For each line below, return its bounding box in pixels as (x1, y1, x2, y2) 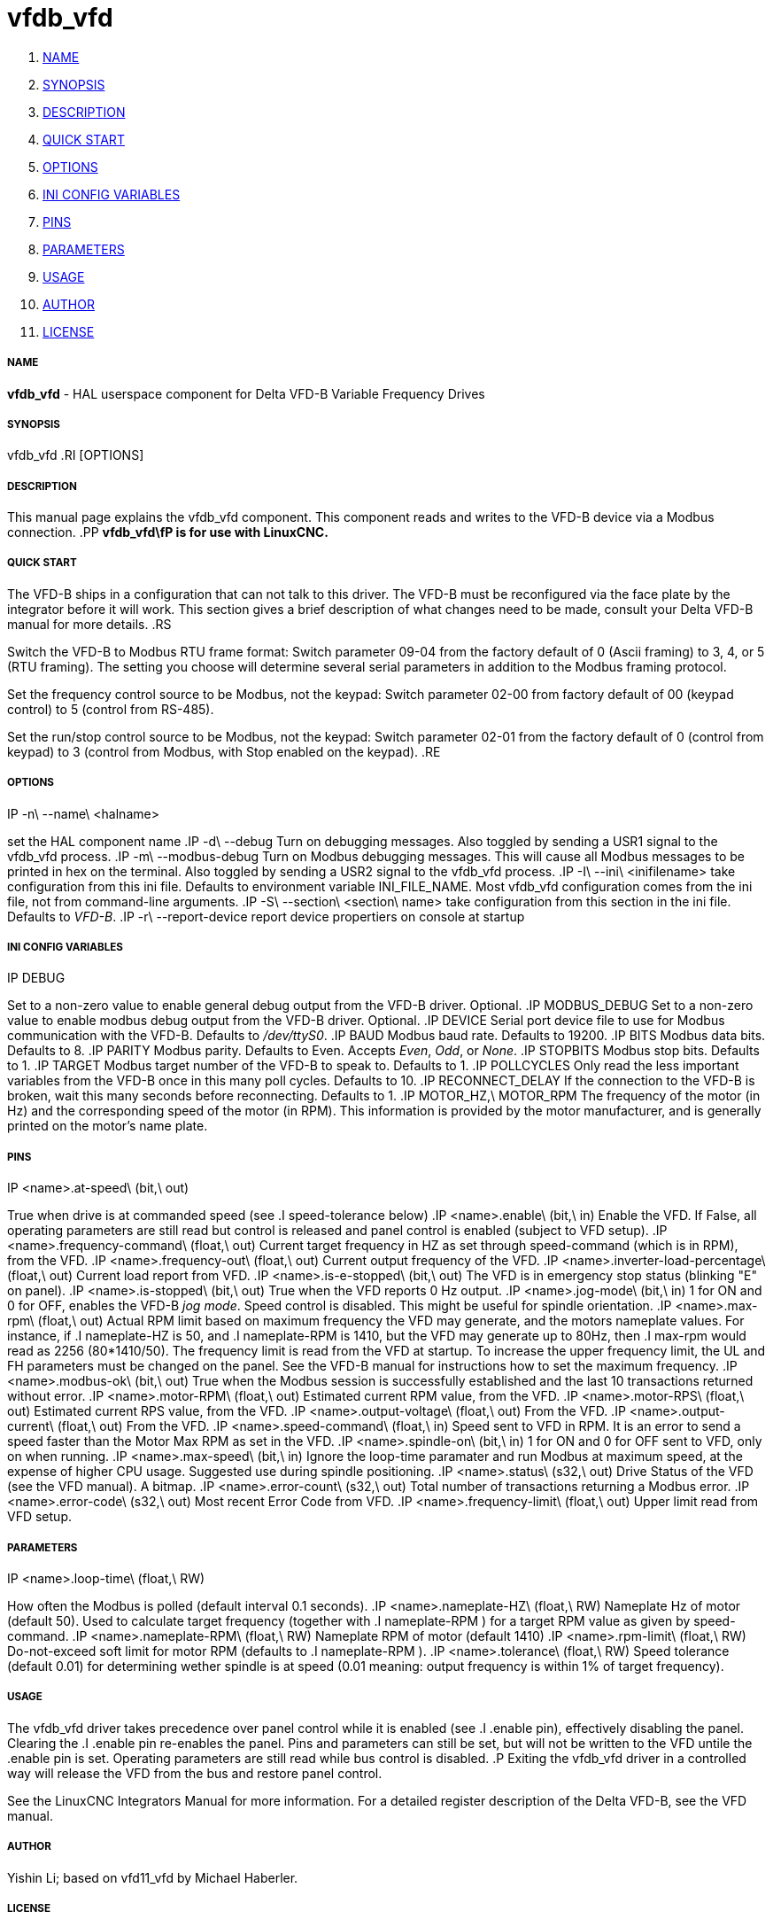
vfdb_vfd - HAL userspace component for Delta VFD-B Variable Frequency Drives (7, 385, 485, 401)
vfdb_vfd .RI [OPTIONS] (7, 447, 144, 463)
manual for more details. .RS (7, 616, 172, 632)
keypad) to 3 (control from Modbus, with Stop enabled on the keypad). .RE (7, 743, 441, 759)
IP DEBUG (7, 970, 66, 986)
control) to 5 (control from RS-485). (7, 701, 214, 717)
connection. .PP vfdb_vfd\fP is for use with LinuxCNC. (7, 524, 329, 540)
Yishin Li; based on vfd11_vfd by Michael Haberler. (7, 1869, 298, 1885)
